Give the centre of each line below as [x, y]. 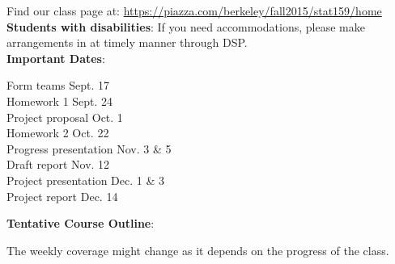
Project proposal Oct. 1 [65, 117]
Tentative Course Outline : [81, 223]
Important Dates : [56, 58]
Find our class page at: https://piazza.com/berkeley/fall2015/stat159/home [194, 10]
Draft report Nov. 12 [58, 164]
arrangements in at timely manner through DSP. [127, 42]
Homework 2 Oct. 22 [58, 133]
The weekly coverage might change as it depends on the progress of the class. [198, 250]
